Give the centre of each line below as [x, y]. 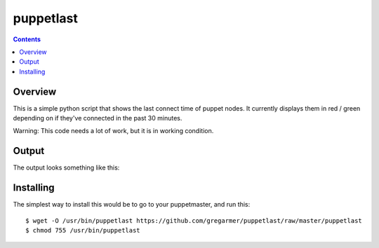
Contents [27, 39]
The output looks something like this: [66, 167]
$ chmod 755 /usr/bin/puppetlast [83, 230]
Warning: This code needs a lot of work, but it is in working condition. [113, 131]
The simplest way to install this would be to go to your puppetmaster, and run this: [132, 205]
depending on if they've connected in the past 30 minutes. [98, 118]
